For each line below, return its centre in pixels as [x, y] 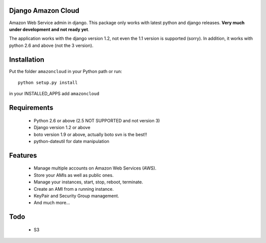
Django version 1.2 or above [62, 128]
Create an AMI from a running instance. [74, 189]
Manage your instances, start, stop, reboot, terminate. [88, 182]
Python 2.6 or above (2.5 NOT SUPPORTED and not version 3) [97, 120]
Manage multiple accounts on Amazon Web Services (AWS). [95, 168]
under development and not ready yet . [49, 29]
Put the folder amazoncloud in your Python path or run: [66, 71]
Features [23, 155]
